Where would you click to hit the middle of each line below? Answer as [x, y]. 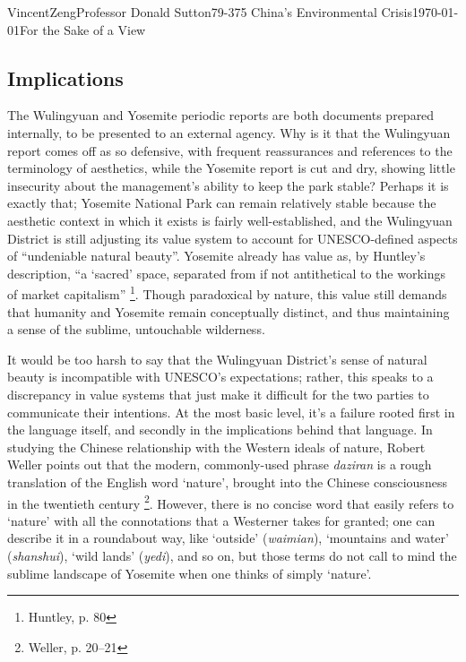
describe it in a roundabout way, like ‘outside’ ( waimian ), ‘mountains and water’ [228, 538]
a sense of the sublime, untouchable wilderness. [136, 329]
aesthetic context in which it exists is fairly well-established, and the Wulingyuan [230, 220]
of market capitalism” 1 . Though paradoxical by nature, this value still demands [227, 292]
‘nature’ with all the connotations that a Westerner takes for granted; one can [221, 520]
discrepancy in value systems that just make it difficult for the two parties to [218, 394]
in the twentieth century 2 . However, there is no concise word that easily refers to [231, 502]
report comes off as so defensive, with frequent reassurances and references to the [230, 150]
